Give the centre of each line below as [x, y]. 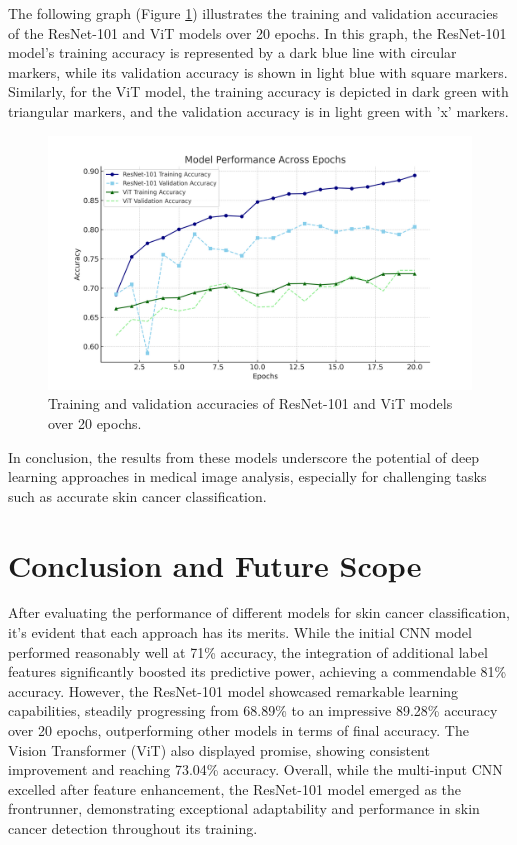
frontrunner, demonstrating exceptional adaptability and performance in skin [244, 808]
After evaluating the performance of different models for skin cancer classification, [259, 612]
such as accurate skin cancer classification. [137, 495]
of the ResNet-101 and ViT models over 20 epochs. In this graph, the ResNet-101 [257, 32]
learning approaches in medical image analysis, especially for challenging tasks [247, 476]
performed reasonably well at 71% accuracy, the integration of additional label [248, 651]
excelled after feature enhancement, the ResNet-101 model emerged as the [235, 788]
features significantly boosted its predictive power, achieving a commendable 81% [257, 671]
